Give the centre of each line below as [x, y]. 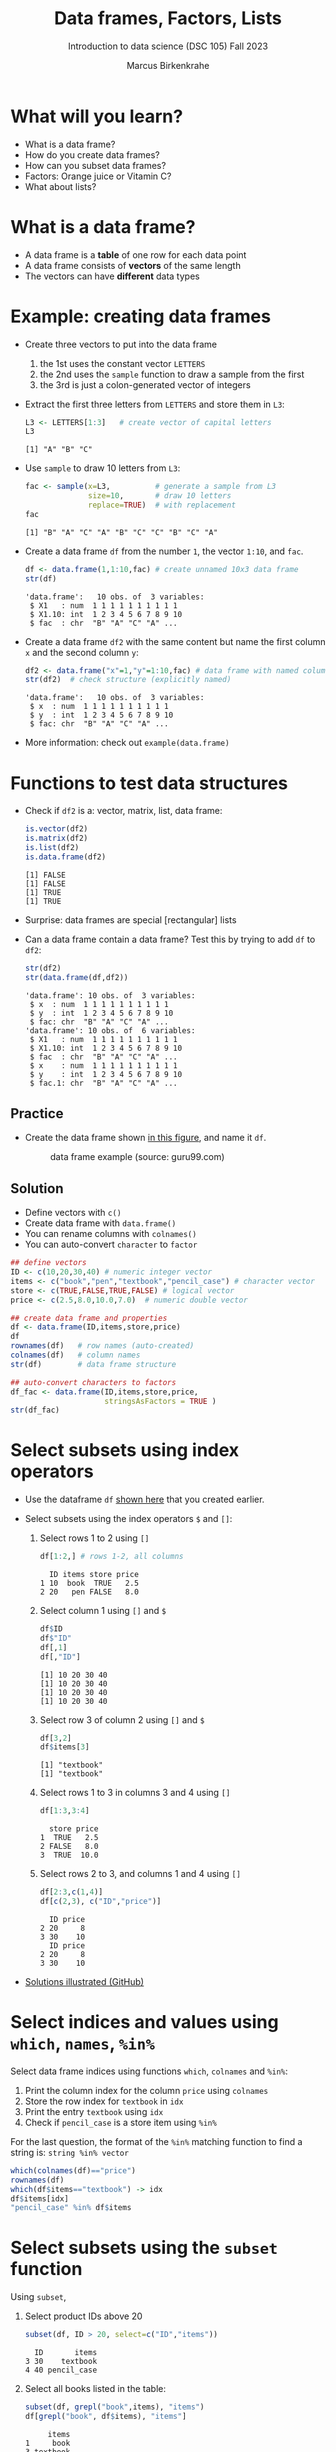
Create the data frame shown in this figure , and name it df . [145, 1138]
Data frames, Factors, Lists [168, 18]
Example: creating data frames [141, 316]
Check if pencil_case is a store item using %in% [120, 2122]
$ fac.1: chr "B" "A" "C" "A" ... [103, 1083]
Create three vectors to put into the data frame [121, 344]
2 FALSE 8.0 [69, 1847]
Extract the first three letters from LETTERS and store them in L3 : [154, 404]
